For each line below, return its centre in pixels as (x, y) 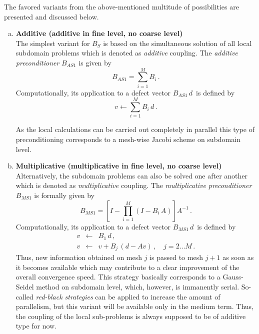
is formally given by (64, 195)
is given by (95, 62)
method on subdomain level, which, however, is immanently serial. (138, 286)
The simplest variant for (53, 43)
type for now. (36, 326)
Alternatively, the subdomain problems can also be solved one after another (132, 175)
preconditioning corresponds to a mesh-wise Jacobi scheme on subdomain (128, 139)
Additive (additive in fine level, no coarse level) (99, 33)
